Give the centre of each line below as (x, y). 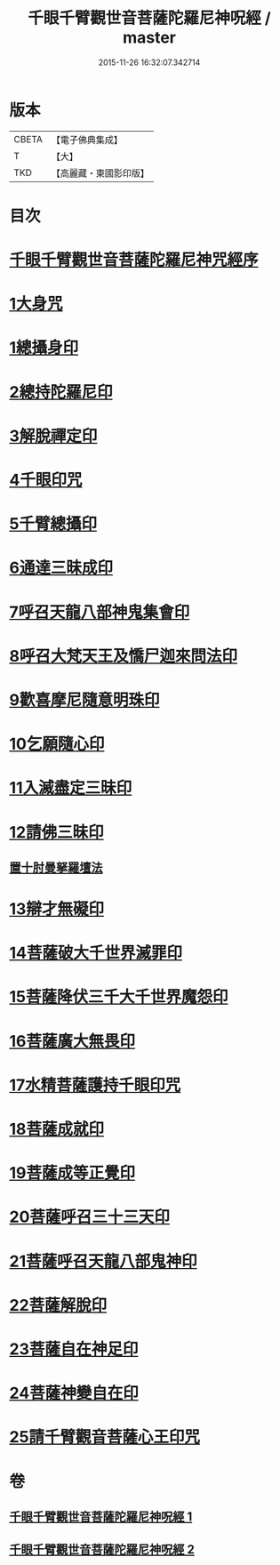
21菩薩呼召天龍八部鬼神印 (103, 1261)
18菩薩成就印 (57, 1129)
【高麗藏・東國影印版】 (100, 173)
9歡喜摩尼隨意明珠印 (84, 700)
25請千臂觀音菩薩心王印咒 (105, 1437)
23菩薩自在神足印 (74, 1349)
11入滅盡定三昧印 (71, 788)
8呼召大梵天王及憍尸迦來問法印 (124, 656)
